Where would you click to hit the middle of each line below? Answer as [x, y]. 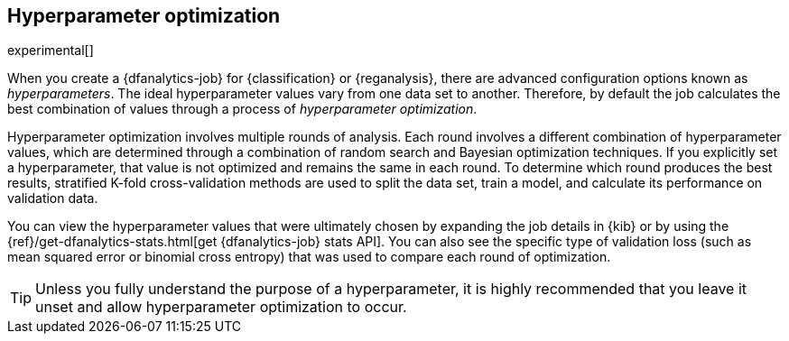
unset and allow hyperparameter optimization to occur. [221, 307]
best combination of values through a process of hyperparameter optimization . [242, 109]
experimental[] [51, 51]
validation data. [53, 198]
